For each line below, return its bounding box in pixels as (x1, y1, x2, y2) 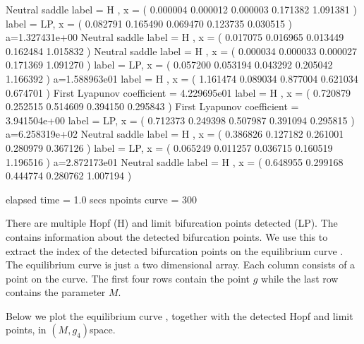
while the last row (261, 271, 339, 285)
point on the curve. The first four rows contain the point (6, 271, 250, 285)
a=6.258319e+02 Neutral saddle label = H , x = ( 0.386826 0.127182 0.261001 (6, 126, 344, 141)
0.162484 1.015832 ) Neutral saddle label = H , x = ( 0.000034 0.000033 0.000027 (6, 43, 357, 58)
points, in (6, 322, 47, 337)
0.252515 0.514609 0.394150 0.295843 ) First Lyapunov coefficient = (6, 99, 299, 114)
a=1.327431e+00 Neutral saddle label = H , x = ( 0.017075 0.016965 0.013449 (6, 30, 344, 45)
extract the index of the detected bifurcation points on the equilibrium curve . (6, 243, 344, 258)
